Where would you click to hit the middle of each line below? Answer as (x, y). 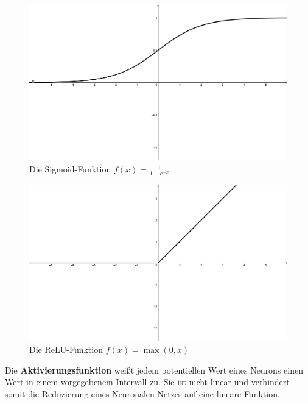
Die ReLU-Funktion (66, 349)
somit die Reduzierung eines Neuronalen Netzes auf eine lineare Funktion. (142, 393)
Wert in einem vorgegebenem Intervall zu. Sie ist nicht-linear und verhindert (147, 382)
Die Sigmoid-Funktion (70, 169)
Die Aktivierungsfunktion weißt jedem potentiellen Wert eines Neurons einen (154, 370)
